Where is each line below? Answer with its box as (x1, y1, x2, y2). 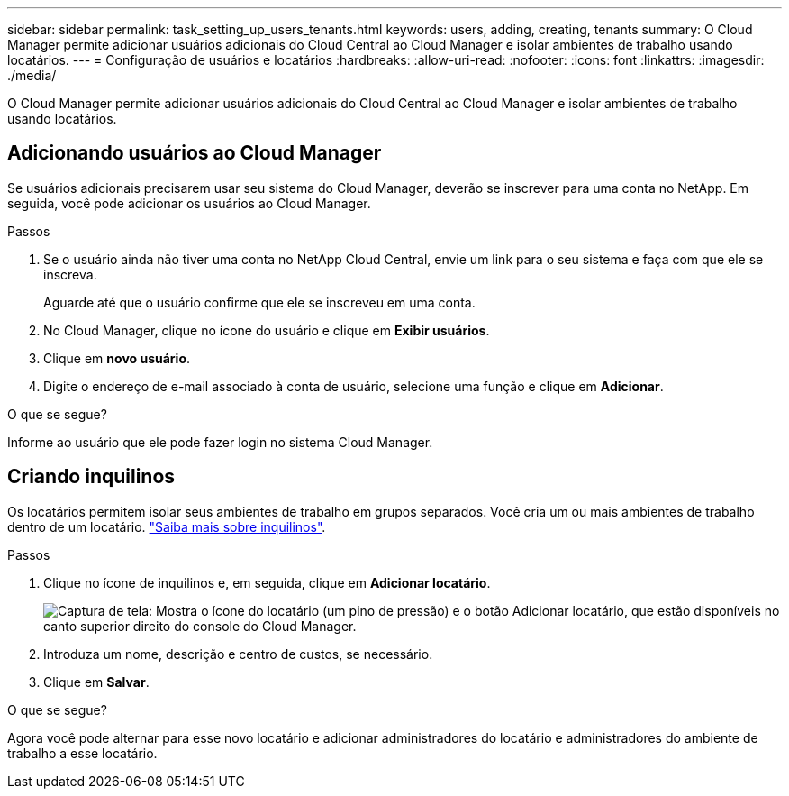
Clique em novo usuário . (43, 350, 191, 366)
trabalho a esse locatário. (7, 745, 158, 761)
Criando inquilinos (7, 465, 176, 489)
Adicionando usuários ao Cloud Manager (7, 142, 382, 165)
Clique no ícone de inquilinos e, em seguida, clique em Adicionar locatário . (43, 574, 491, 590)
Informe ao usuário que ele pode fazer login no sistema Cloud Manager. (7, 434, 433, 450)
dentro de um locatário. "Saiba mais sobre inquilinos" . (7, 518, 326, 535)
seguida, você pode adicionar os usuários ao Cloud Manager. (7, 195, 371, 211)
